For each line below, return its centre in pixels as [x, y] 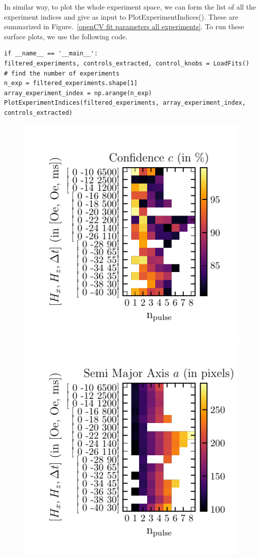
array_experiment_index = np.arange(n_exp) [78, 93]
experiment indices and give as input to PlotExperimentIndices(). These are [121, 16]
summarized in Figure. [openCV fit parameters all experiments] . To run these [124, 26]
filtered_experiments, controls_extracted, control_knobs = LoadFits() [127, 63]
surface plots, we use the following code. [66, 36]
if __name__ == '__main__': [51, 54]
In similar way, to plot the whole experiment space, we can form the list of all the [130, 7]
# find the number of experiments [62, 73]
